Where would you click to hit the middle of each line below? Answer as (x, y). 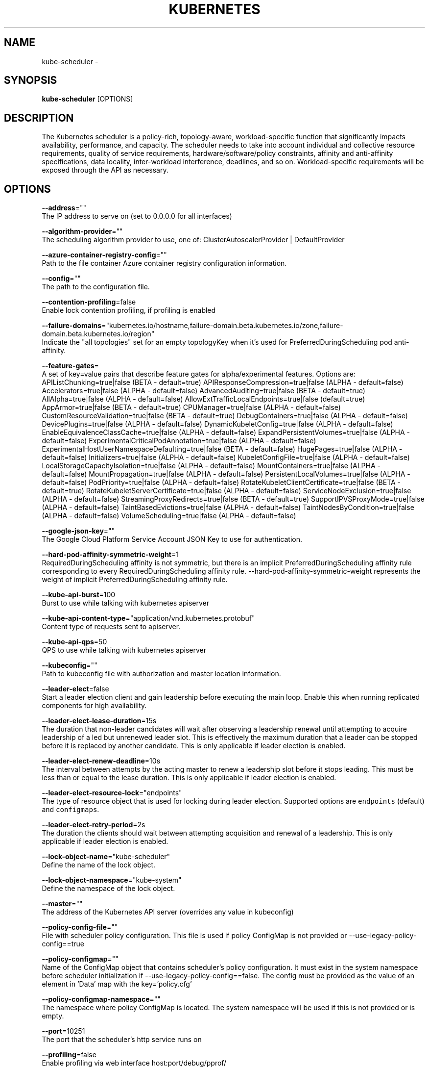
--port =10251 (63, 1031)
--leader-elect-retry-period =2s (94, 825)
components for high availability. (94, 706)
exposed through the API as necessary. (105, 170)
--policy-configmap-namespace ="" (101, 999)
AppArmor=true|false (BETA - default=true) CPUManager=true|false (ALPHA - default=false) (191, 407)
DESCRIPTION (39, 118)
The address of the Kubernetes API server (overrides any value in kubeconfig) (168, 912)
